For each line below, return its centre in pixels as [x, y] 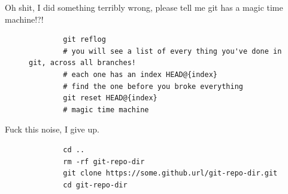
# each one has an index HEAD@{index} [140, 74]
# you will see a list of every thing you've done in [172, 51]
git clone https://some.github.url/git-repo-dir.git [170, 173]
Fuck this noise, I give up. [52, 129]
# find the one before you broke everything [153, 86]
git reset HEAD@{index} [110, 98]
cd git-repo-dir [95, 185]
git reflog [84, 40]
